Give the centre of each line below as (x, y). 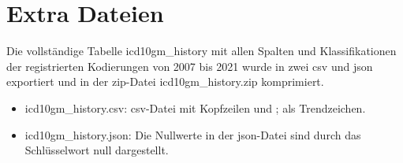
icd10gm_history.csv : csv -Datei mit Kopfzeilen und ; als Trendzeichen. (195, 107)
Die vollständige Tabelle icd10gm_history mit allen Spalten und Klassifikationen (201, 51)
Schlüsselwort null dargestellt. (97, 150)
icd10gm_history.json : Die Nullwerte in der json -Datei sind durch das (193, 134)
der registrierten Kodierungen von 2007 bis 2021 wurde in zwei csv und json (190, 66)
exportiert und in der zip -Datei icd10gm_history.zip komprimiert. (165, 81)
